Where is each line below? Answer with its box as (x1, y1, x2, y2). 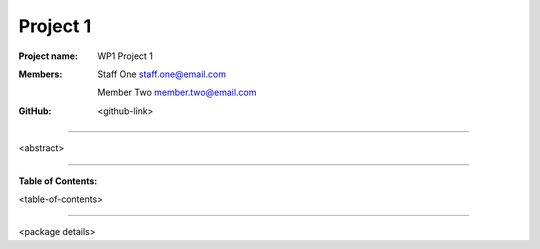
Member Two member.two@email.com (97, 86, 257, 99)
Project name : (18, 50, 79, 62)
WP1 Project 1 (97, 50, 154, 62)
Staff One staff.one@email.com (97, 68, 227, 80)
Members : (18, 68, 63, 80)
